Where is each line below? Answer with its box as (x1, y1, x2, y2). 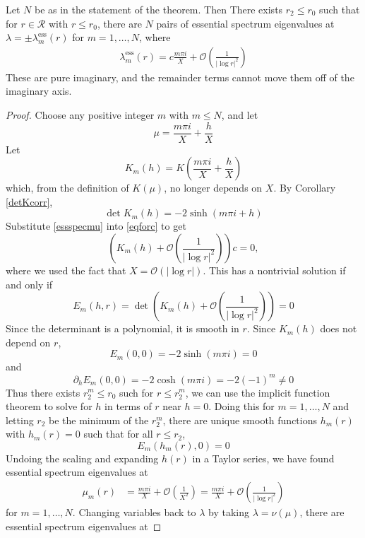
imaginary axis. (6, 83, 72, 98)
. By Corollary (273, 180, 336, 195)
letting (6, 412, 34, 427)
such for (119, 385, 154, 399)
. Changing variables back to (72, 505, 196, 520)
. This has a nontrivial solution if (203, 263, 346, 278)
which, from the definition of (6, 180, 129, 195)
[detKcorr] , (6, 194, 53, 209)
